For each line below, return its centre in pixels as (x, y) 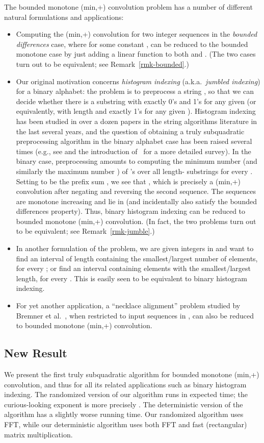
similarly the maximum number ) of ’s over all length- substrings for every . (134, 171)
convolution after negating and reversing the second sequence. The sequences (136, 191)
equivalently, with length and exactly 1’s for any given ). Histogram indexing (136, 111)
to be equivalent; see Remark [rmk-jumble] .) (85, 231)
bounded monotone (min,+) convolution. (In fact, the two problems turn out (136, 221)
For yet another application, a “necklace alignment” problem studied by (128, 305)
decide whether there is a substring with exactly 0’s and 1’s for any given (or (136, 101)
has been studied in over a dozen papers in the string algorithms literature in (137, 121)
